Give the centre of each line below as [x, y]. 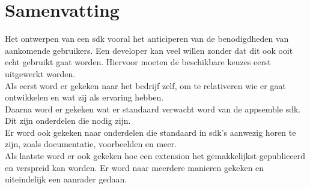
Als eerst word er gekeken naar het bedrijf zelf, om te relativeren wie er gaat [145, 85]
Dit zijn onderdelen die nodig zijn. [68, 121]
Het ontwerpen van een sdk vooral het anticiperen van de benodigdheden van [147, 39]
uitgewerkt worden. [40, 73]
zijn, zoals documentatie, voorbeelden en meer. [91, 144]
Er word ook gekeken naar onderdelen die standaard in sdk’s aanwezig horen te [150, 132]
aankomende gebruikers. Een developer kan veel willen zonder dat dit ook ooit [149, 50]
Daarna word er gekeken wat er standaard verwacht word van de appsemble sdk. [153, 109]
